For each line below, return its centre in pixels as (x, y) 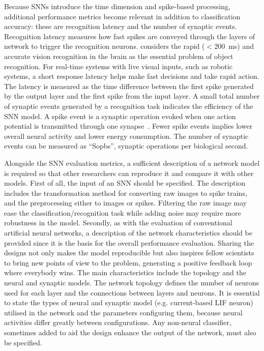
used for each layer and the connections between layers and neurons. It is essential (132, 292)
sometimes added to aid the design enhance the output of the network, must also (130, 332)
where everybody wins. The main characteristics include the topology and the (125, 272)
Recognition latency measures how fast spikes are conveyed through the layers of (130, 36)
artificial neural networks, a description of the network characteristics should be (128, 233)
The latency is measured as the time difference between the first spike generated (129, 86)
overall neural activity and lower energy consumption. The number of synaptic (126, 136)
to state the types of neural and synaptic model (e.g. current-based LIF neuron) (129, 302)
